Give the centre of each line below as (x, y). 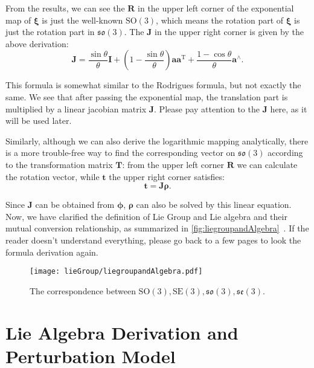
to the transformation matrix (59, 164)
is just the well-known (82, 20)
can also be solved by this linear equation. (214, 205)
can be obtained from (75, 205)
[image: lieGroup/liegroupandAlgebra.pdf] (116, 272)
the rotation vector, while (53, 176)
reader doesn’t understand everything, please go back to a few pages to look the (153, 240)
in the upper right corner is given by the (229, 32)
